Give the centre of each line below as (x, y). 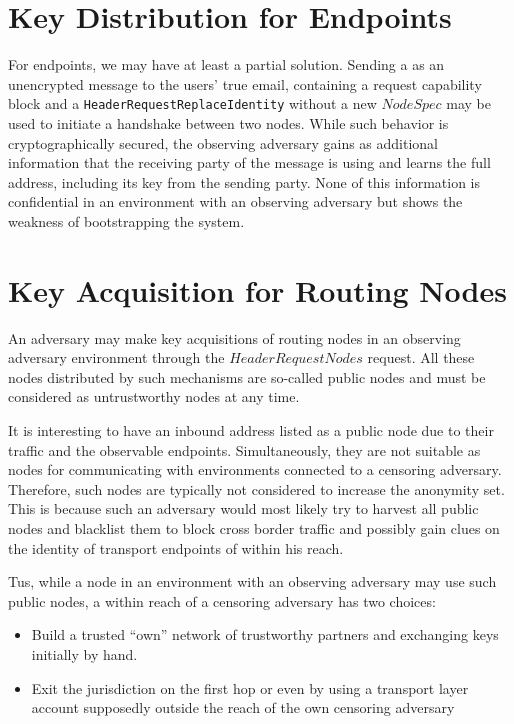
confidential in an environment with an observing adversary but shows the (235, 201)
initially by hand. (84, 653)
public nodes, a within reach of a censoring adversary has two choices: (222, 600)
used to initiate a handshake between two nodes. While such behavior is (228, 122)
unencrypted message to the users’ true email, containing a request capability (245, 83)
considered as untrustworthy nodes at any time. (154, 396)
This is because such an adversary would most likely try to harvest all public (243, 508)
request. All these (421, 357)
